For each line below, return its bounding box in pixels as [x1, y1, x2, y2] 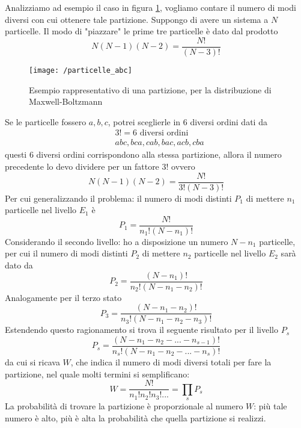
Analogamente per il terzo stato [5, 291, 122, 303]
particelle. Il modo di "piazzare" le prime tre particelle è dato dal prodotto [5, 25, 278, 37]
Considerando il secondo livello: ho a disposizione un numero [5, 235, 228, 247]
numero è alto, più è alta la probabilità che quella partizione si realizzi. [5, 411, 266, 424]
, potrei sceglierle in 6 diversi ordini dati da [108, 115, 267, 128]
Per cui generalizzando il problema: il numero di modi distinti [5, 191, 232, 204]
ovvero [171, 160, 195, 172]
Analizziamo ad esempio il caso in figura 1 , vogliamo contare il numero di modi [5, 1, 296, 13]
